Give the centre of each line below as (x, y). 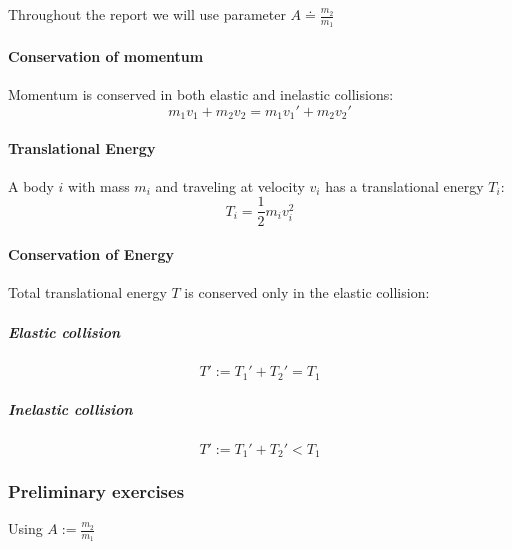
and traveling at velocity (230, 185)
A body (31, 185)
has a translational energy (404, 185)
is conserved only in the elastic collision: (307, 292)
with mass (99, 185)
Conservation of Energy (91, 254)
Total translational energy (87, 292)
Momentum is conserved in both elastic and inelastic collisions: (201, 94)
